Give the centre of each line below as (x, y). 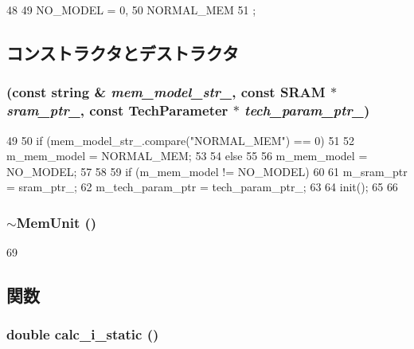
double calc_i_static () (83, 334)
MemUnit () (57, 222)
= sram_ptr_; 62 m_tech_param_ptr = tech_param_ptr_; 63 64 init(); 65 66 (202, 187)
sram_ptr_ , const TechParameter (117, 110)
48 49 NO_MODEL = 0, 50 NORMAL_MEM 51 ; (131, 10)
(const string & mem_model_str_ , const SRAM (166, 92)
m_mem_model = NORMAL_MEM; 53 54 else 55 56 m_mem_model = (187, 156)
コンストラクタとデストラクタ (123, 52)
